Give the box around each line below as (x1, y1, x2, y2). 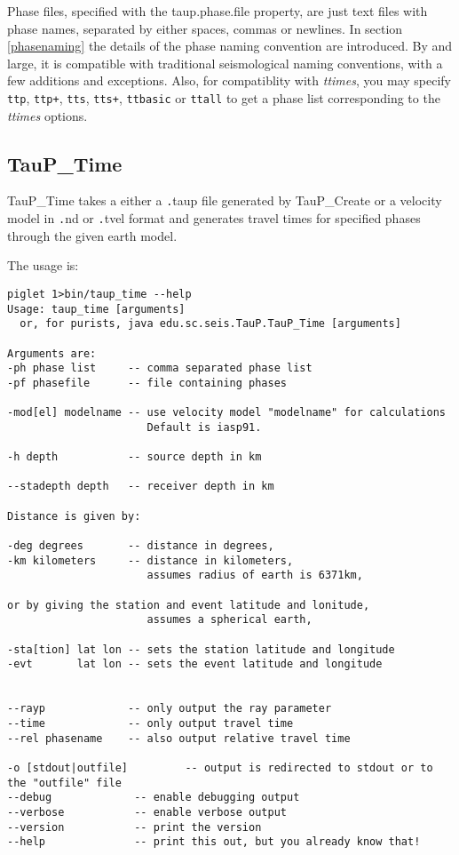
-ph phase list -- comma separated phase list (7, 362, 313, 375)
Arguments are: (7, 347, 97, 360)
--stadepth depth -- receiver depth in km (7, 480, 274, 493)
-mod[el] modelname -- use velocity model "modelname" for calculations (7, 406, 446, 420)
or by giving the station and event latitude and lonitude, (7, 598, 370, 611)
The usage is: (7, 256, 79, 275)
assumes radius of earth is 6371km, (146, 569, 363, 582)
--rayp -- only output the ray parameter (7, 702, 332, 715)
